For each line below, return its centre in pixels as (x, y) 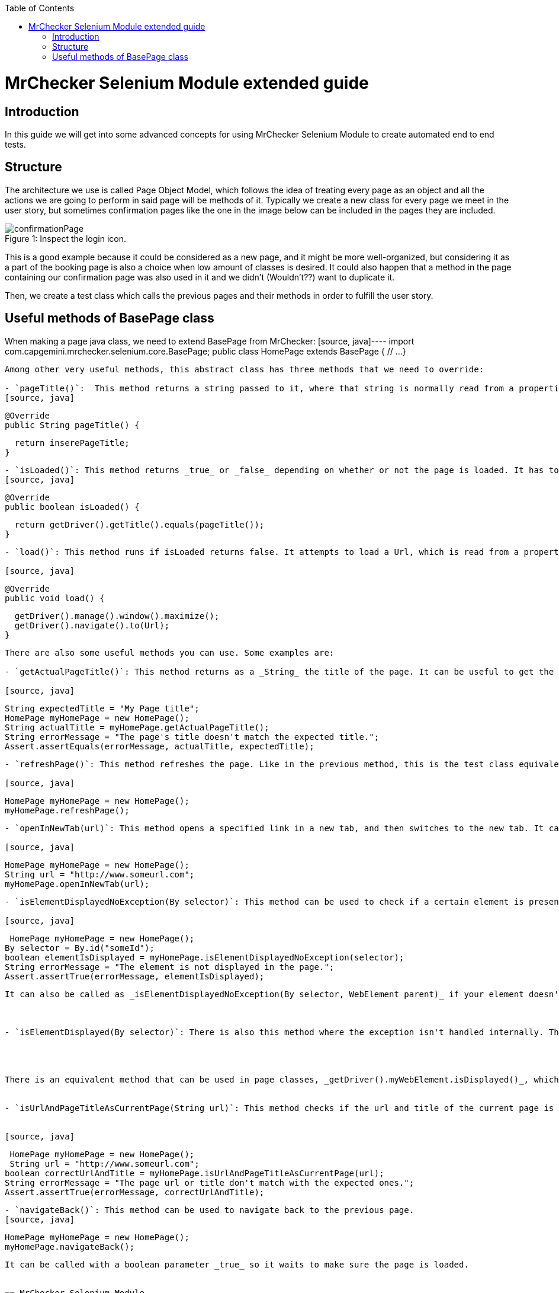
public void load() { (55, 598)
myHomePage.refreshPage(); (67, 810)
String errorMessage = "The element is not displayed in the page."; (170, 967)
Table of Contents (40, 8)
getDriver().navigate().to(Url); (92, 625)
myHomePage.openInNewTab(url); (77, 884)
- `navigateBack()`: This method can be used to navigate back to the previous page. (210, 1210)
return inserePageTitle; (72, 443)
